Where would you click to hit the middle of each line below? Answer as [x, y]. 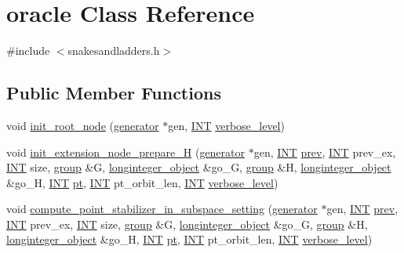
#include [28, 51]
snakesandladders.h [114, 51]
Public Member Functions [114, 93]
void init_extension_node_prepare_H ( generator [126, 152]
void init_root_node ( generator [83, 125]
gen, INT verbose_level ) [226, 125]
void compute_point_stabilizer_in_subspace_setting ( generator [162, 209]
